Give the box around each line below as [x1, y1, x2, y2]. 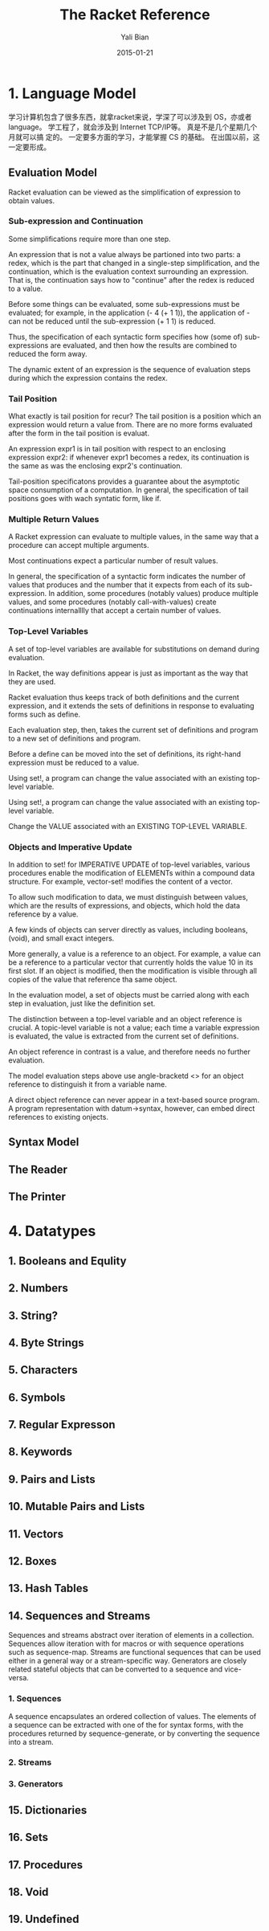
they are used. [8, 676, 56, 686]
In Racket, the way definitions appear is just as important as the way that [8, 668, 249, 678]
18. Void [8, 1885, 49, 1899]
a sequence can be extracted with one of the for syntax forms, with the [8, 1720, 244, 1729]
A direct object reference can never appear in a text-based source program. [8, 1095, 259, 1104]
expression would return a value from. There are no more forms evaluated [8, 420, 253, 430]
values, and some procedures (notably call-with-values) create [8, 597, 217, 607]
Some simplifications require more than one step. [8, 234, 171, 243]
